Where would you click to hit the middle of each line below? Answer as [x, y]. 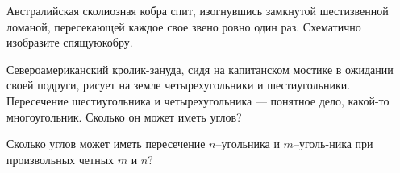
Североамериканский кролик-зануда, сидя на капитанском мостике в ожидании [200, 69]
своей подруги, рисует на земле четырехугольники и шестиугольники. [179, 85]
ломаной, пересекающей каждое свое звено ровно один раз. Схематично [184, 26]
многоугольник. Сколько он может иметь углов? [124, 116]
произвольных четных [60, 159]
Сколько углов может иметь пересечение [106, 144]
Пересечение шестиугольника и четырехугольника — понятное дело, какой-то [198, 100]
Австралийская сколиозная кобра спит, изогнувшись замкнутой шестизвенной [198, 10]
